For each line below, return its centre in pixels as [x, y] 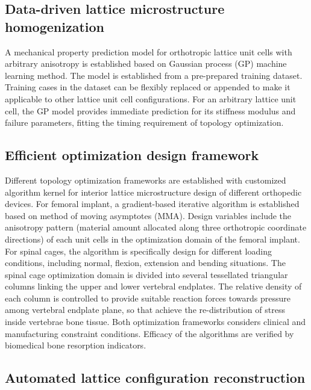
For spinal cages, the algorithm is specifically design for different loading [138, 251]
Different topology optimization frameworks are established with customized [146, 180]
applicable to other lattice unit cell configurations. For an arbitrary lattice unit [151, 98]
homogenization [55, 26]
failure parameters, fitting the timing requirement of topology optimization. [144, 122]
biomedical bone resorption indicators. [76, 345]
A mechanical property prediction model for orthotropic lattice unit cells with [149, 51]
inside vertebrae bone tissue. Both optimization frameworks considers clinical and [155, 322]
